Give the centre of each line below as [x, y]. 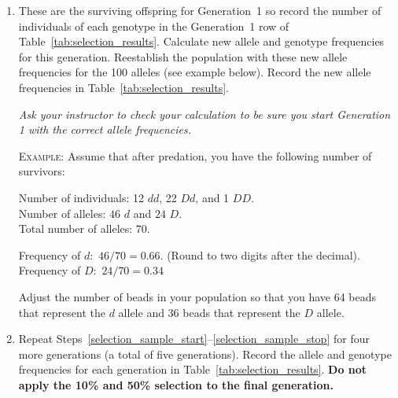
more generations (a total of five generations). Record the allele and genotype [205, 354]
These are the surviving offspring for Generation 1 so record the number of [200, 10]
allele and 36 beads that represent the [209, 312]
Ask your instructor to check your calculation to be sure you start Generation [205, 114]
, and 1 [212, 197]
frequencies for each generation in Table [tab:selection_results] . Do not [193, 369]
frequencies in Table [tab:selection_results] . [123, 87]
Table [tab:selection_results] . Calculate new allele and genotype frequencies [201, 41]
